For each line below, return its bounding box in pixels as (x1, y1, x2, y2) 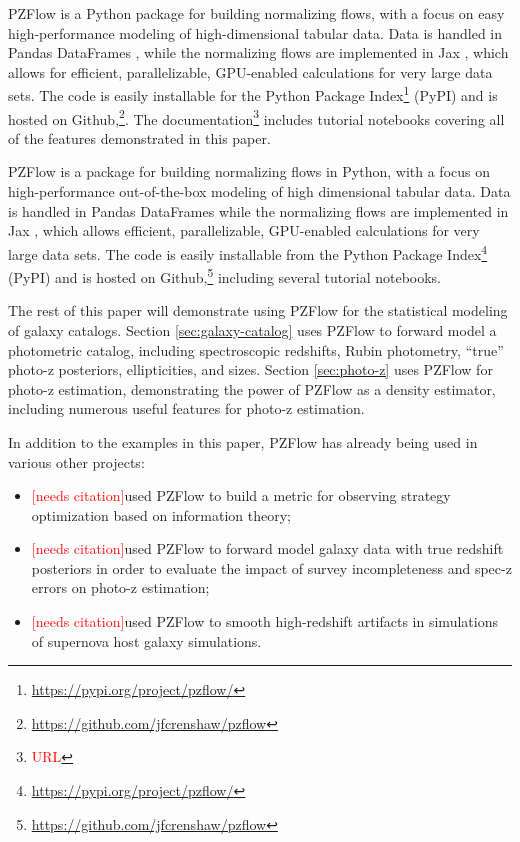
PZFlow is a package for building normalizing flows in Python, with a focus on (8, 161, 490, 182)
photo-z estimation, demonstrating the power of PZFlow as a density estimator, (8, 378, 496, 399)
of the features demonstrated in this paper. (8, 127, 271, 148)
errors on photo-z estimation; (31, 577, 210, 598)
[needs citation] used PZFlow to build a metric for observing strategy (31, 485, 451, 506)
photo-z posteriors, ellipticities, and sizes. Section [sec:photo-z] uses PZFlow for (8, 359, 493, 380)
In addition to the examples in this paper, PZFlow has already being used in (8, 431, 478, 452)
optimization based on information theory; (31, 504, 291, 525)
